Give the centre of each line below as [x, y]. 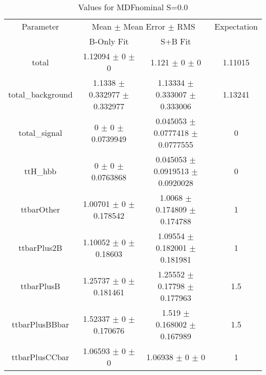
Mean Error [145, 26]
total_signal [40, 133]
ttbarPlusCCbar [40, 357]
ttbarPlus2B [40, 248]
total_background [40, 94]
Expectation [236, 26]
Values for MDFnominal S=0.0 [133, 7]
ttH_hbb [40, 171]
